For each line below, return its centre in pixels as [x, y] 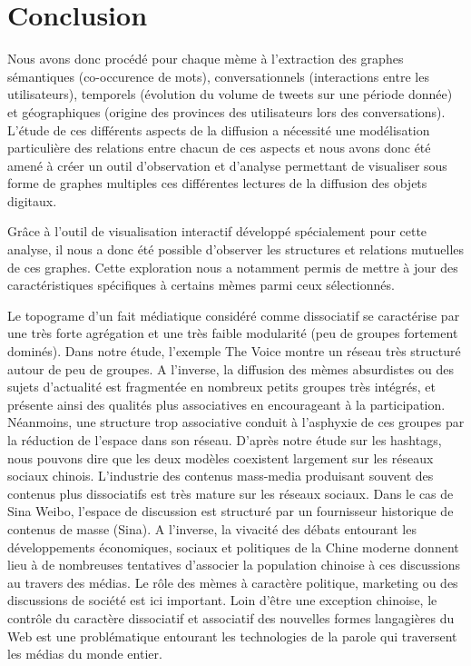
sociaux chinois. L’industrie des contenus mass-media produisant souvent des [221, 476]
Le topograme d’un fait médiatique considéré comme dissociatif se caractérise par [234, 315]
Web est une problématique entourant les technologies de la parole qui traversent [232, 636]
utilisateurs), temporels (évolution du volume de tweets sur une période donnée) [230, 94]
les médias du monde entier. [85, 654]
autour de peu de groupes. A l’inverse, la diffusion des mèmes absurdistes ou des [231, 368]
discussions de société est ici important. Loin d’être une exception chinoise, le [222, 600]
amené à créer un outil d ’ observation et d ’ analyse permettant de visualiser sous [227, 165]
